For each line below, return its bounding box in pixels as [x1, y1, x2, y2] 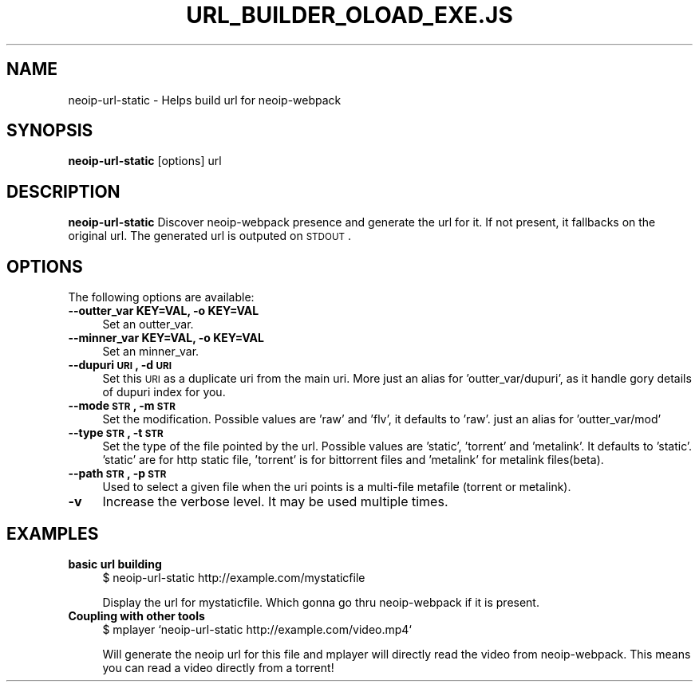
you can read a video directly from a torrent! [102, 660, 334, 674]
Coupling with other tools [68, 608, 205, 623]
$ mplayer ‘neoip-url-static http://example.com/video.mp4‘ [102, 622, 413, 636]
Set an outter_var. [102, 317, 194, 332]
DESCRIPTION [6, 181, 120, 202]
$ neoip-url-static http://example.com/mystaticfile [102, 570, 365, 584]
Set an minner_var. [102, 344, 199, 359]
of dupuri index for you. [102, 385, 226, 399]
